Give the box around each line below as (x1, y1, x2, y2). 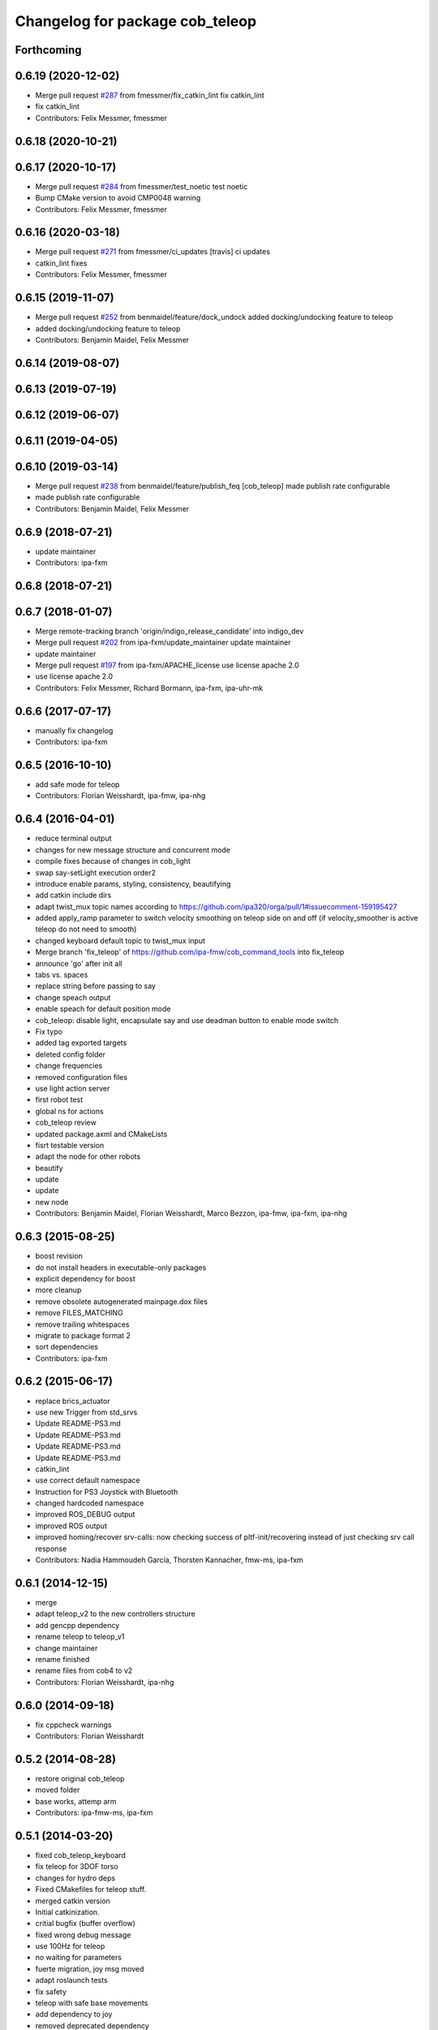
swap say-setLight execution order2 (35, 867, 157, 877)
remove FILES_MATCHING (35, 1308, 123, 1318)
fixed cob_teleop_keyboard (35, 1850, 126, 1859)
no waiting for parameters (35, 1953, 122, 1963)
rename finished (35, 1654, 90, 1664)
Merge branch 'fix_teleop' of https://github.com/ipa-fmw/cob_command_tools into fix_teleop (35, 947, 345, 957)
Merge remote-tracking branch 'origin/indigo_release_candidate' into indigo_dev (35, 626, 304, 636)
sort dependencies (35, 1342, 99, 1352)
